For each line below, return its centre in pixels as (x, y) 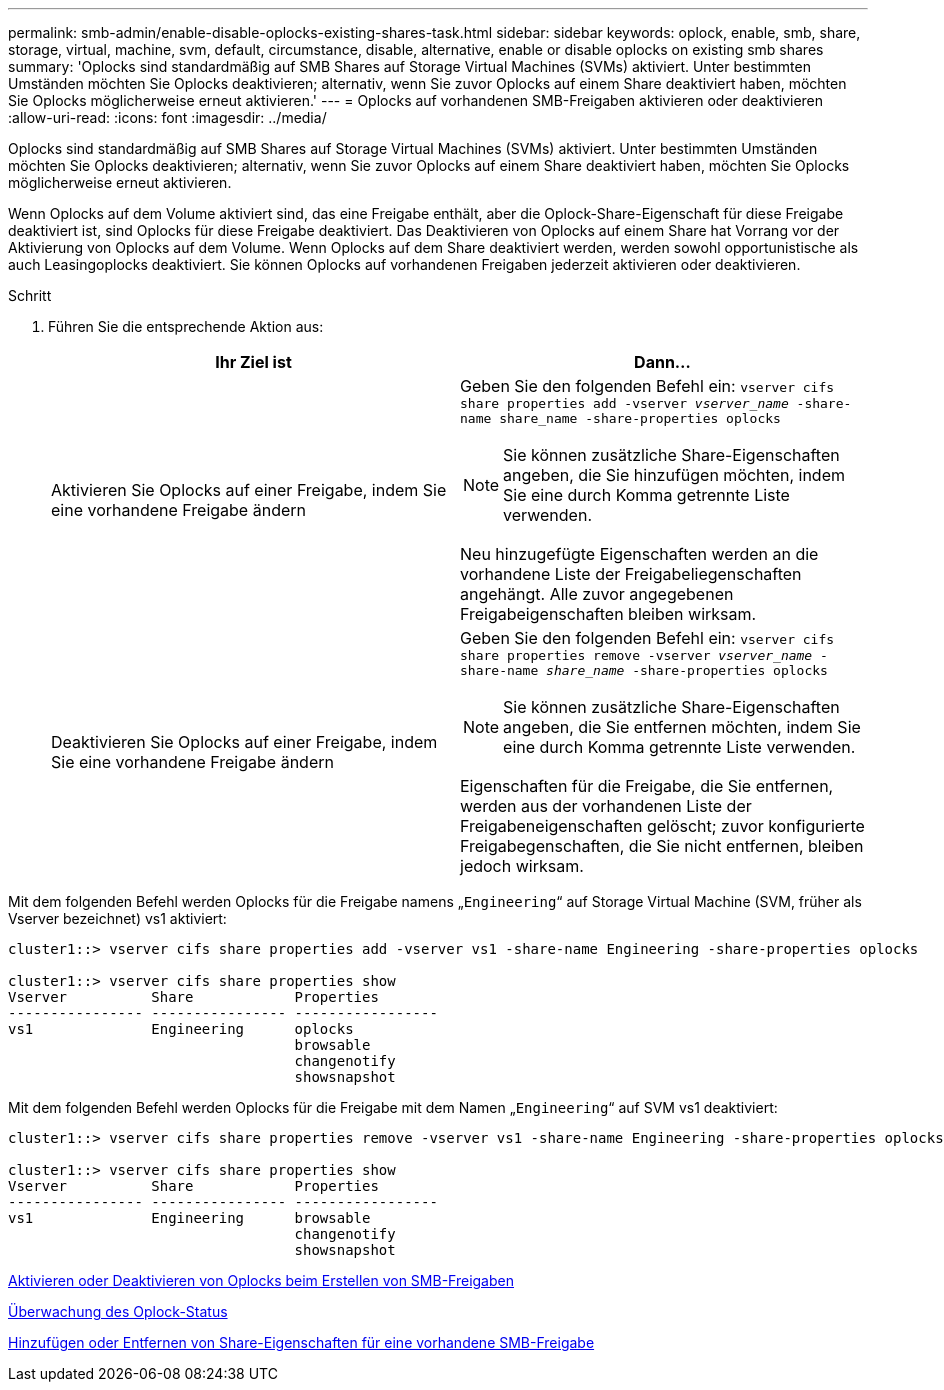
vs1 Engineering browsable (189, 1218)
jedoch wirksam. (522, 866)
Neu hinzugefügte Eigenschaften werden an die (639, 554)
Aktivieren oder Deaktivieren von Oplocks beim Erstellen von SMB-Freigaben (261, 1280)
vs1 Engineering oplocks (181, 1029)
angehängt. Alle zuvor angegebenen (597, 594)
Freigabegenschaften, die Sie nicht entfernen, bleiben (662, 846)
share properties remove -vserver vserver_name (636, 655)
